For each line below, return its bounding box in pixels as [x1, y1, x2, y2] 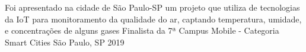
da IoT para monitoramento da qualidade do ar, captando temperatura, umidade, [5, 12, 302, 25]
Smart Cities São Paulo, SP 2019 [5, 35, 125, 48]
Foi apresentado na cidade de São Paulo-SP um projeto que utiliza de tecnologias [5, 1, 300, 13]
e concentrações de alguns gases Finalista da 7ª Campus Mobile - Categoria [5, 24, 279, 37]
